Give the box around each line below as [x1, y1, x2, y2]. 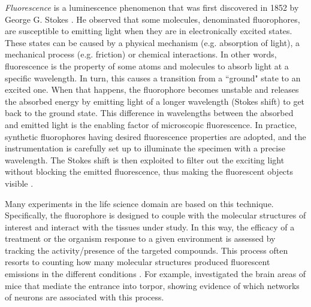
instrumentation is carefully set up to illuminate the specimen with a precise [5, 142, 285, 154]
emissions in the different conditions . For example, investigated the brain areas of [5, 268, 306, 280]
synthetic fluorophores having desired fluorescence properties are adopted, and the [5, 130, 306, 142]
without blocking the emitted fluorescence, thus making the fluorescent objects [5, 165, 294, 178]
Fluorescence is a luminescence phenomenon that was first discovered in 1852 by [5, 1, 299, 13]
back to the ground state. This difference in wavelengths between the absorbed [5, 107, 294, 119]
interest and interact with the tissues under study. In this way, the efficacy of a [5, 220, 295, 233]
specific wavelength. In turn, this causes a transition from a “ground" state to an [5, 71, 301, 84]
